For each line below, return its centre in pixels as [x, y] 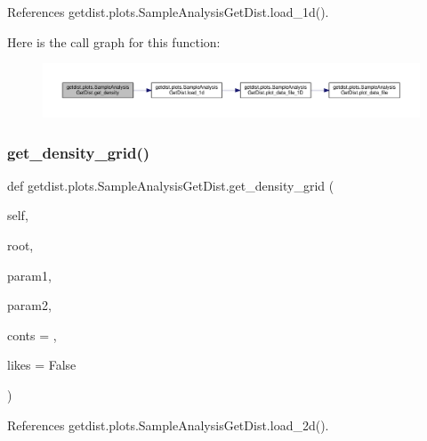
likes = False [42, 365]
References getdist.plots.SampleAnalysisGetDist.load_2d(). [168, 425]
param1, [29, 275]
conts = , [32, 335]
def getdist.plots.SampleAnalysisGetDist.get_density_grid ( [171, 185]
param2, [29, 305]
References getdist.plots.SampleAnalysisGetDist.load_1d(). [168, 12]
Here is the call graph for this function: [114, 41]
